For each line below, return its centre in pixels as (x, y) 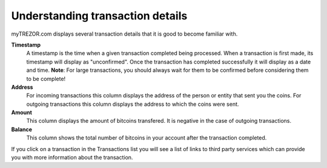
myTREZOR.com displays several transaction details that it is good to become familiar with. (124, 34)
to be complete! (46, 79)
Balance (22, 129)
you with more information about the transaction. (72, 158)
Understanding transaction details (99, 16)
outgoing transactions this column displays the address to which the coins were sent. (133, 104)
